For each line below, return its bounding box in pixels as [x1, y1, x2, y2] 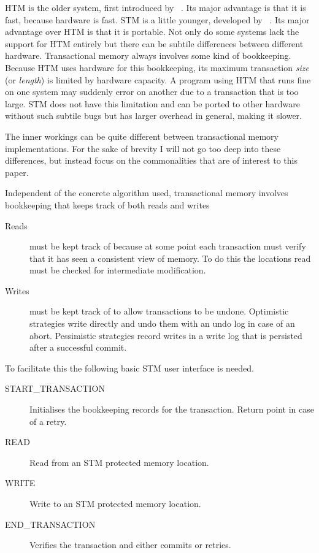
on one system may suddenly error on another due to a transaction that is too [5, 85, 299, 98]
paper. [5, 166, 29, 178]
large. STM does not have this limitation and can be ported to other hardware [5, 97, 301, 110]
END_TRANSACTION [5, 517, 96, 530]
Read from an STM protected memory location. [29, 456, 209, 468]
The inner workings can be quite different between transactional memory [5, 129, 279, 142]
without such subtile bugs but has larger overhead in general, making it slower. [5, 109, 302, 122]
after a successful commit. [29, 341, 127, 354]
